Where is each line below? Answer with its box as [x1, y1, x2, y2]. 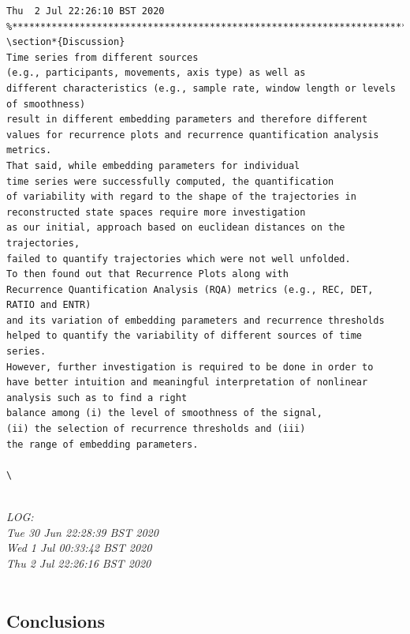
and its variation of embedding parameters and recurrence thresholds [6, 314, 385, 326]
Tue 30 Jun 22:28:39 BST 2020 [6, 523, 158, 540]
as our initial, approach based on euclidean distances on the [6, 222, 345, 234]
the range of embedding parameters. [6, 438, 199, 450]
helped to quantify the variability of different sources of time [6, 330, 363, 342]
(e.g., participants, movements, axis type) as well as [6, 67, 306, 79]
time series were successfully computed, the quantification [6, 175, 334, 187]
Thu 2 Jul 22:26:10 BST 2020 [6, 6, 165, 17]
